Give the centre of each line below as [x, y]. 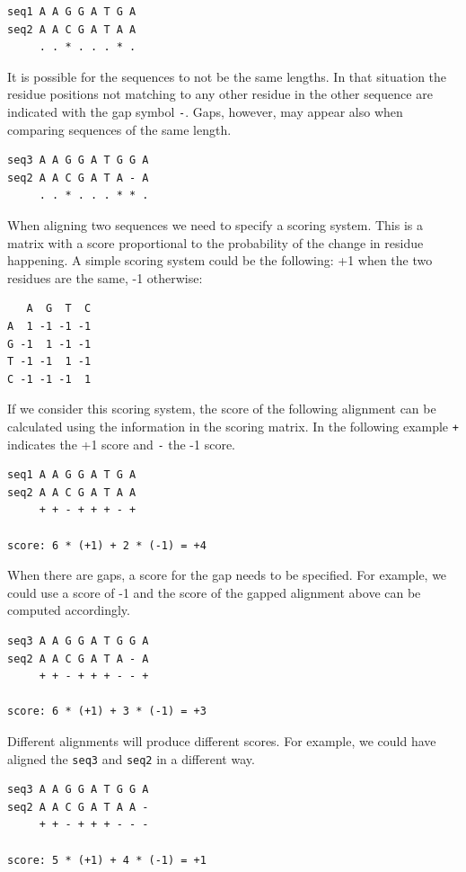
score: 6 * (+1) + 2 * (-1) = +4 [107, 545]
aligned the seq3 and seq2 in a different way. [131, 758]
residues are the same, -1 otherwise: [105, 277]
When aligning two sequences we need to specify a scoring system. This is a [215, 225]
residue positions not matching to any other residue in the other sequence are [220, 94]
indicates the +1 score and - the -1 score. [121, 444]
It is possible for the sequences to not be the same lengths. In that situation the [227, 76]
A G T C [59, 309]
